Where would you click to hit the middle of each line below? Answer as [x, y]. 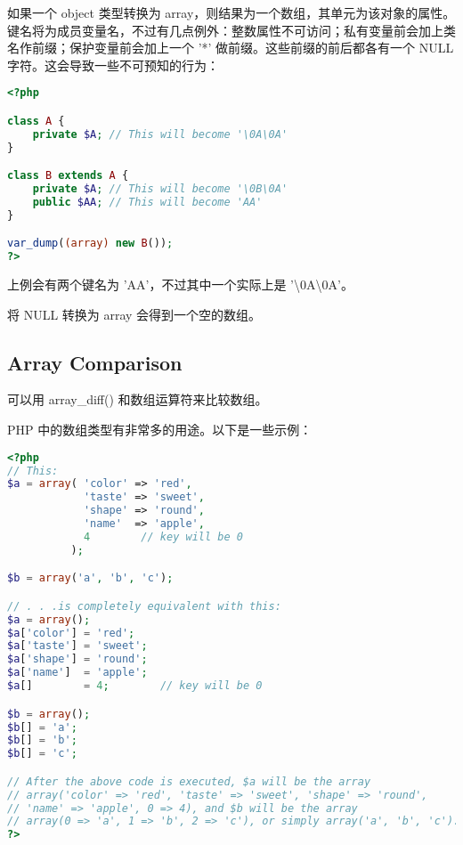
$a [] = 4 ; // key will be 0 [135, 686]
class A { [36, 121]
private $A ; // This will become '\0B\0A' [160, 189]
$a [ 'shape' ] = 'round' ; [77, 659]
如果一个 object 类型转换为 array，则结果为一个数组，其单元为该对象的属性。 [231, 12]
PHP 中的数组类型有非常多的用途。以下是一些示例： [160, 430]
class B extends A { [68, 176]
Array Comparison [95, 362]
